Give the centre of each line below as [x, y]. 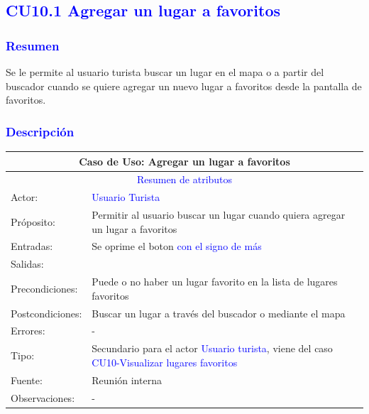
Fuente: [27, 380]
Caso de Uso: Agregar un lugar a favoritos [184, 161]
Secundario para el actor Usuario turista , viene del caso [212, 348]
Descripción [40, 131]
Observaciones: [43, 397]
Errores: [28, 331]
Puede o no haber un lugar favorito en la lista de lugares [215, 282]
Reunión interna [127, 380]
